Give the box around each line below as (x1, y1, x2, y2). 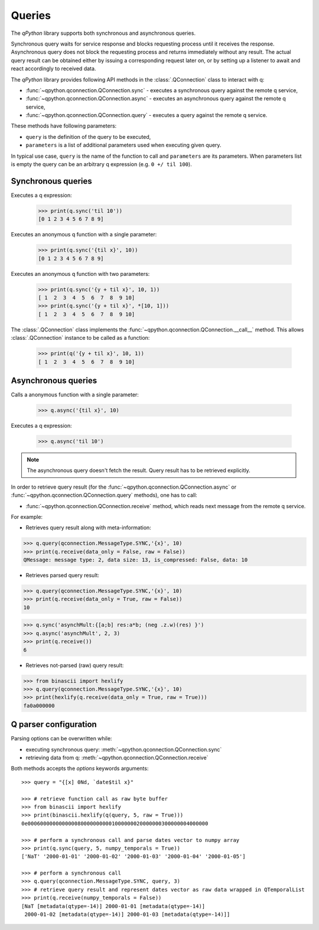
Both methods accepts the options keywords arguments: (11, 765, 149, 772)
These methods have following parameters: (11, 122, 117, 129)
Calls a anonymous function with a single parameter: (11, 391, 139, 398)
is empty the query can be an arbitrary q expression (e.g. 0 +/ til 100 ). (11, 161, 192, 168)
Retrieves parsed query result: (25, 572, 100, 579)
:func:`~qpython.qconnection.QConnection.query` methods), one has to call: (11, 492, 197, 499)
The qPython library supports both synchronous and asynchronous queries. (11, 30, 196, 37)
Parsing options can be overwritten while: (11, 735, 112, 742)
